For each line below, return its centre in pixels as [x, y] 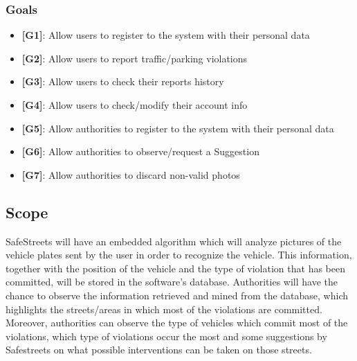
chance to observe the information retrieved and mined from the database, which [177, 295]
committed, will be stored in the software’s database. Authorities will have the [172, 282]
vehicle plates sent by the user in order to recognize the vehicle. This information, [179, 255]
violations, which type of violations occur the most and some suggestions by [166, 336]
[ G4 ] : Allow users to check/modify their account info [135, 105]
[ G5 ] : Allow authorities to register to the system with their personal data [178, 128]
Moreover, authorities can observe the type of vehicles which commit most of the [177, 323]
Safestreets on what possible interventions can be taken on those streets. [159, 350]
